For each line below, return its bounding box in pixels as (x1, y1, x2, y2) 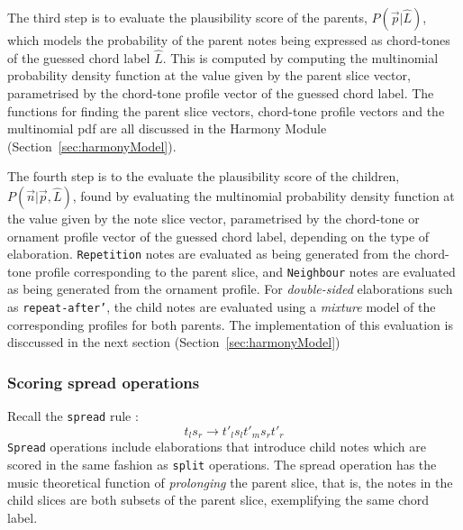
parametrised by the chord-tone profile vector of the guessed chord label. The (7, 84, 434, 102)
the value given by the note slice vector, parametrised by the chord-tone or (7, 208, 420, 227)
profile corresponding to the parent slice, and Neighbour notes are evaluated (35, 261, 456, 280)
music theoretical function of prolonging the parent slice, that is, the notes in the (7, 472, 453, 491)
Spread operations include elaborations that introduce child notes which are (7, 437, 426, 456)
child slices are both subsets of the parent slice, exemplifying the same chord (7, 490, 430, 509)
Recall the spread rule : (7, 407, 139, 425)
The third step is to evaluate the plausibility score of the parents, (7, 8, 368, 26)
